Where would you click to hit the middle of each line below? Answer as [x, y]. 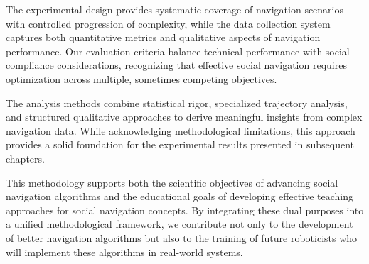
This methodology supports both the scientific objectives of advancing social [172, 182]
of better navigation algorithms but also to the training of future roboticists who [182, 237]
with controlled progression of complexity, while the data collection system [168, 23]
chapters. [25, 158]
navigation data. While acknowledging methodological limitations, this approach [181, 130]
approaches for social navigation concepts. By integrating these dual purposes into [185, 210]
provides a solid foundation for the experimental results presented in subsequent [180, 144]
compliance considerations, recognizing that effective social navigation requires [176, 65]
